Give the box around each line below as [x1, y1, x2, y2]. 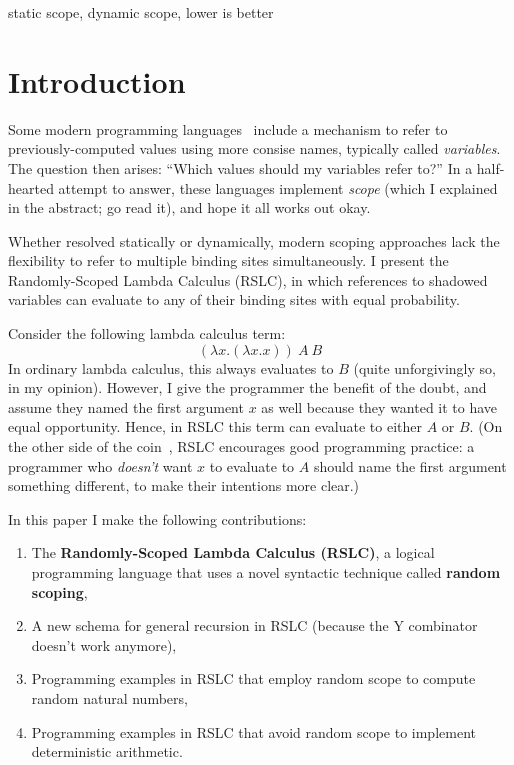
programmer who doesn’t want [8, 455, 193, 476]
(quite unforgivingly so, [353, 357, 496, 378]
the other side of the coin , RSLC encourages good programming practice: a [8, 436, 475, 457]
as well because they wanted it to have [261, 396, 498, 417]
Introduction [8, 60, 186, 101]
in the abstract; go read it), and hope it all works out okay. [8, 197, 371, 218]
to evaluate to [209, 455, 295, 476]
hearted [8, 177, 54, 198]
